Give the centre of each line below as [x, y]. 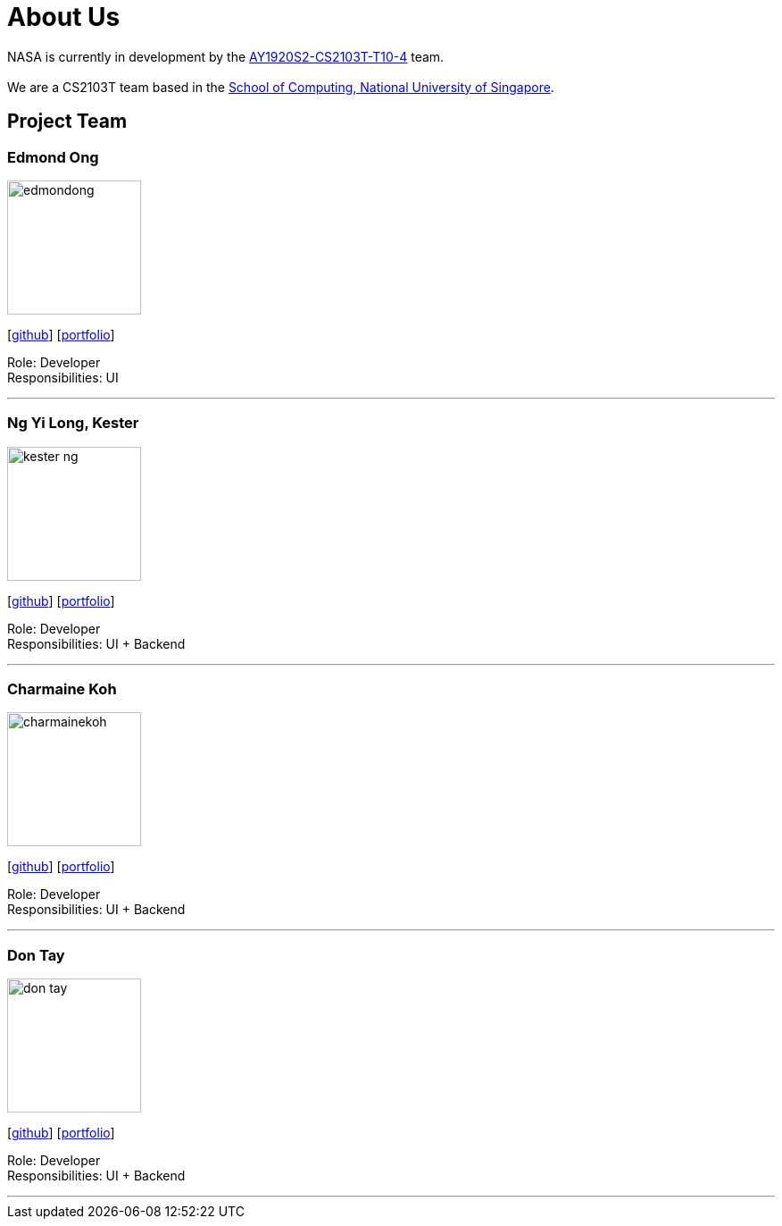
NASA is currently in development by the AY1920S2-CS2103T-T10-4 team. [226, 56]
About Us [64, 17]
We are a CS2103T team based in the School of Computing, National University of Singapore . [281, 87]
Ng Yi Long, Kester [73, 423]
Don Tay [36, 955]
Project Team [67, 122]
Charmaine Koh [62, 689]
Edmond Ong [53, 157]
